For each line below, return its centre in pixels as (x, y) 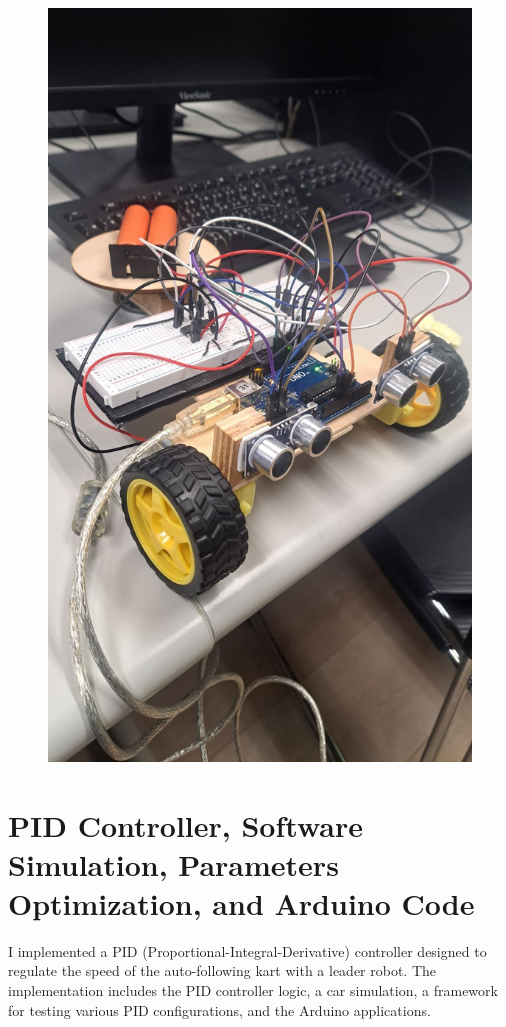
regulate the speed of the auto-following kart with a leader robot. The (222, 970)
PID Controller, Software (185, 824)
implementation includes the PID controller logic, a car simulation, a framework (253, 990)
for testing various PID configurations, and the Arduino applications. (219, 1009)
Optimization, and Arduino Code (241, 902)
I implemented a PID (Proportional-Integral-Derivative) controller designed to (247, 950)
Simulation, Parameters (173, 863)
